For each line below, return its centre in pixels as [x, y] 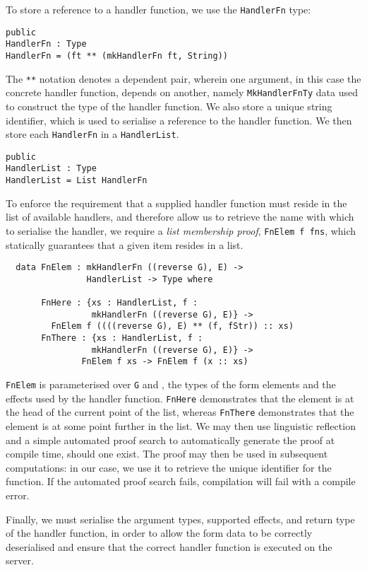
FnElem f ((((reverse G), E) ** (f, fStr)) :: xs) [173, 326]
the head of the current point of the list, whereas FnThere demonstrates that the [180, 412]
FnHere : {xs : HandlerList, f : [120, 303]
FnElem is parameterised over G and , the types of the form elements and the [171, 384]
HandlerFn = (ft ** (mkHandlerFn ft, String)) [117, 56]
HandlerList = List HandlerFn [77, 181]
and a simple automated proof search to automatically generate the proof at [170, 440]
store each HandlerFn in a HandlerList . [92, 134]
